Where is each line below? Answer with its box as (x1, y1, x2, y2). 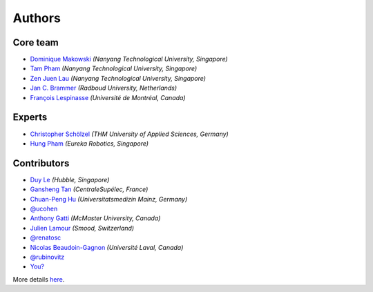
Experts (12, 111, 48, 124)
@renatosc (30, 233, 61, 242)
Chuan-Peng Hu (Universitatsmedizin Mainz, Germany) (30, 195, 188, 203)
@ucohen (30, 204, 58, 213)
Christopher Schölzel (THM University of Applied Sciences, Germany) (30, 130, 229, 138)
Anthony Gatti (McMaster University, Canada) (30, 214, 161, 222)
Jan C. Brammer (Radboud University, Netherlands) (30, 84, 178, 93)
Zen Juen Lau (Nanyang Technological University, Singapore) (30, 74, 207, 82)
